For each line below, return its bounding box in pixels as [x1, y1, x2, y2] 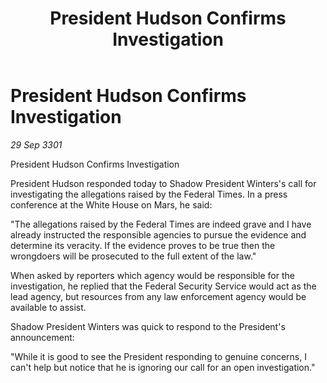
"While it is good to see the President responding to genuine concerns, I [10, 350, 307, 362]
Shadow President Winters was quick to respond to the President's [10, 320, 286, 332]
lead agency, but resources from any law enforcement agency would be [10, 290, 307, 302]
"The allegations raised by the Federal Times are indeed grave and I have [10, 218, 312, 230]
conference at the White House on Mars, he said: [10, 198, 213, 211]
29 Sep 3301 [10, 138, 63, 151]
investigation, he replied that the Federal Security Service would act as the [10, 280, 317, 292]
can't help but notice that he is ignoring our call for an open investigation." [10, 361, 316, 373]
